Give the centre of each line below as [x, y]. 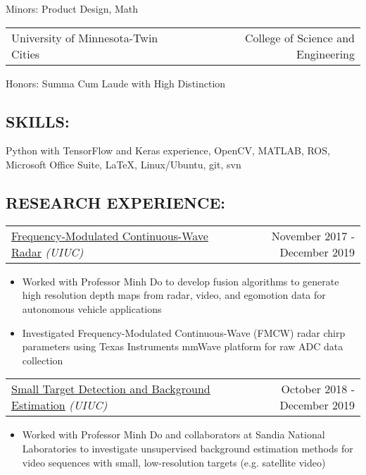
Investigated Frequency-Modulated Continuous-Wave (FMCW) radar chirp [184, 332]
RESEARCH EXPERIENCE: [115, 202]
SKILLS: [38, 121]
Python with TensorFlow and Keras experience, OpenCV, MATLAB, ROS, [168, 150]
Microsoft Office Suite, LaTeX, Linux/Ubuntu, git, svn [124, 164]
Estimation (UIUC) [59, 405]
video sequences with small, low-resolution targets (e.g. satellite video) [174, 462]
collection [43, 360]
